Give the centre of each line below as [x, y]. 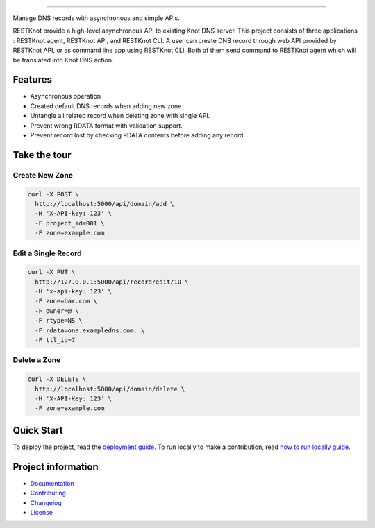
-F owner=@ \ [57, 311]
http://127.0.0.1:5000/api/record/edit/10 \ [112, 282]
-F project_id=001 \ [70, 223]
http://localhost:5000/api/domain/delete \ [110, 389]
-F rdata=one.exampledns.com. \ [90, 330]
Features [32, 80]
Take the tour [42, 155]
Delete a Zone [37, 360]
